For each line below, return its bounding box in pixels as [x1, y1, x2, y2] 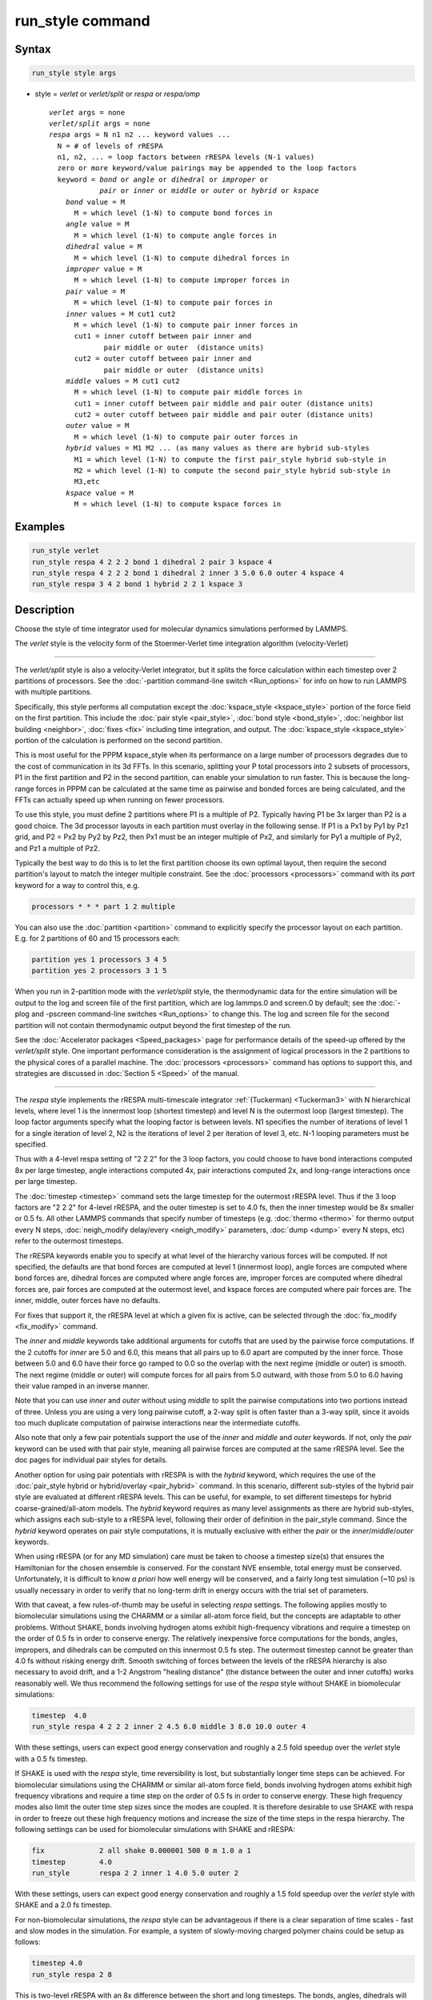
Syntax [14, 42, 51, 56]
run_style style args [31, 69, 117, 78]
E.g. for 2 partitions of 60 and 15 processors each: [14, 934, 180, 943]
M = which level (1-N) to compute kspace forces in [74, 500, 282, 509]
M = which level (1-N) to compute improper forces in [74, 276, 290, 285]
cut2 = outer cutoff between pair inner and [74, 354, 252, 363]
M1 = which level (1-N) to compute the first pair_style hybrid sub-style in [74, 454, 387, 464]
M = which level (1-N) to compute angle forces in [74, 230, 278, 240]
